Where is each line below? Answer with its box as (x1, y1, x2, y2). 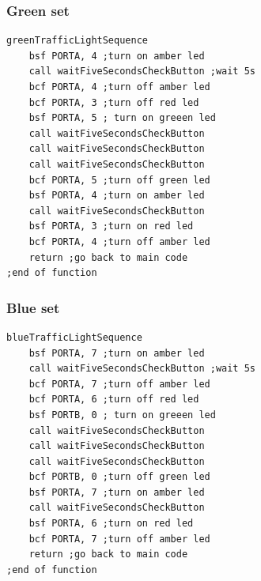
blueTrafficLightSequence (6, 331, 142, 343)
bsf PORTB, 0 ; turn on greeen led (28, 409, 216, 421)
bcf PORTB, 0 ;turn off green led (28, 471, 210, 483)
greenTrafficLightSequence (6, 35, 148, 47)
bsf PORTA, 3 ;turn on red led (28, 221, 194, 232)
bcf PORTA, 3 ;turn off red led (28, 96, 199, 108)
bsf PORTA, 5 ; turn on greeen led (28, 112, 216, 124)
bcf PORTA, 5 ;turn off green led (28, 174, 210, 186)
